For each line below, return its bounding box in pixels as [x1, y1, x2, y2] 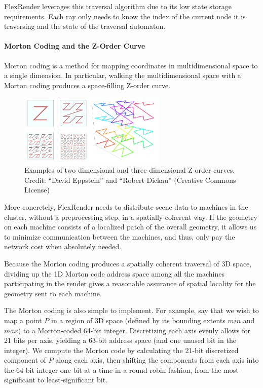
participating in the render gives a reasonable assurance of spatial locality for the [4, 278, 256, 289]
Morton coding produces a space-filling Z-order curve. [4, 80, 171, 90]
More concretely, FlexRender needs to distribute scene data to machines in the [4, 201, 248, 212]
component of [4, 355, 46, 365]
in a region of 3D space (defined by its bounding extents [51, 315, 226, 325]
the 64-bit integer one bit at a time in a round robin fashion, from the [4, 364, 221, 375]
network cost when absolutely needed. [4, 241, 122, 252]
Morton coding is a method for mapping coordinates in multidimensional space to [4, 60, 258, 70]
